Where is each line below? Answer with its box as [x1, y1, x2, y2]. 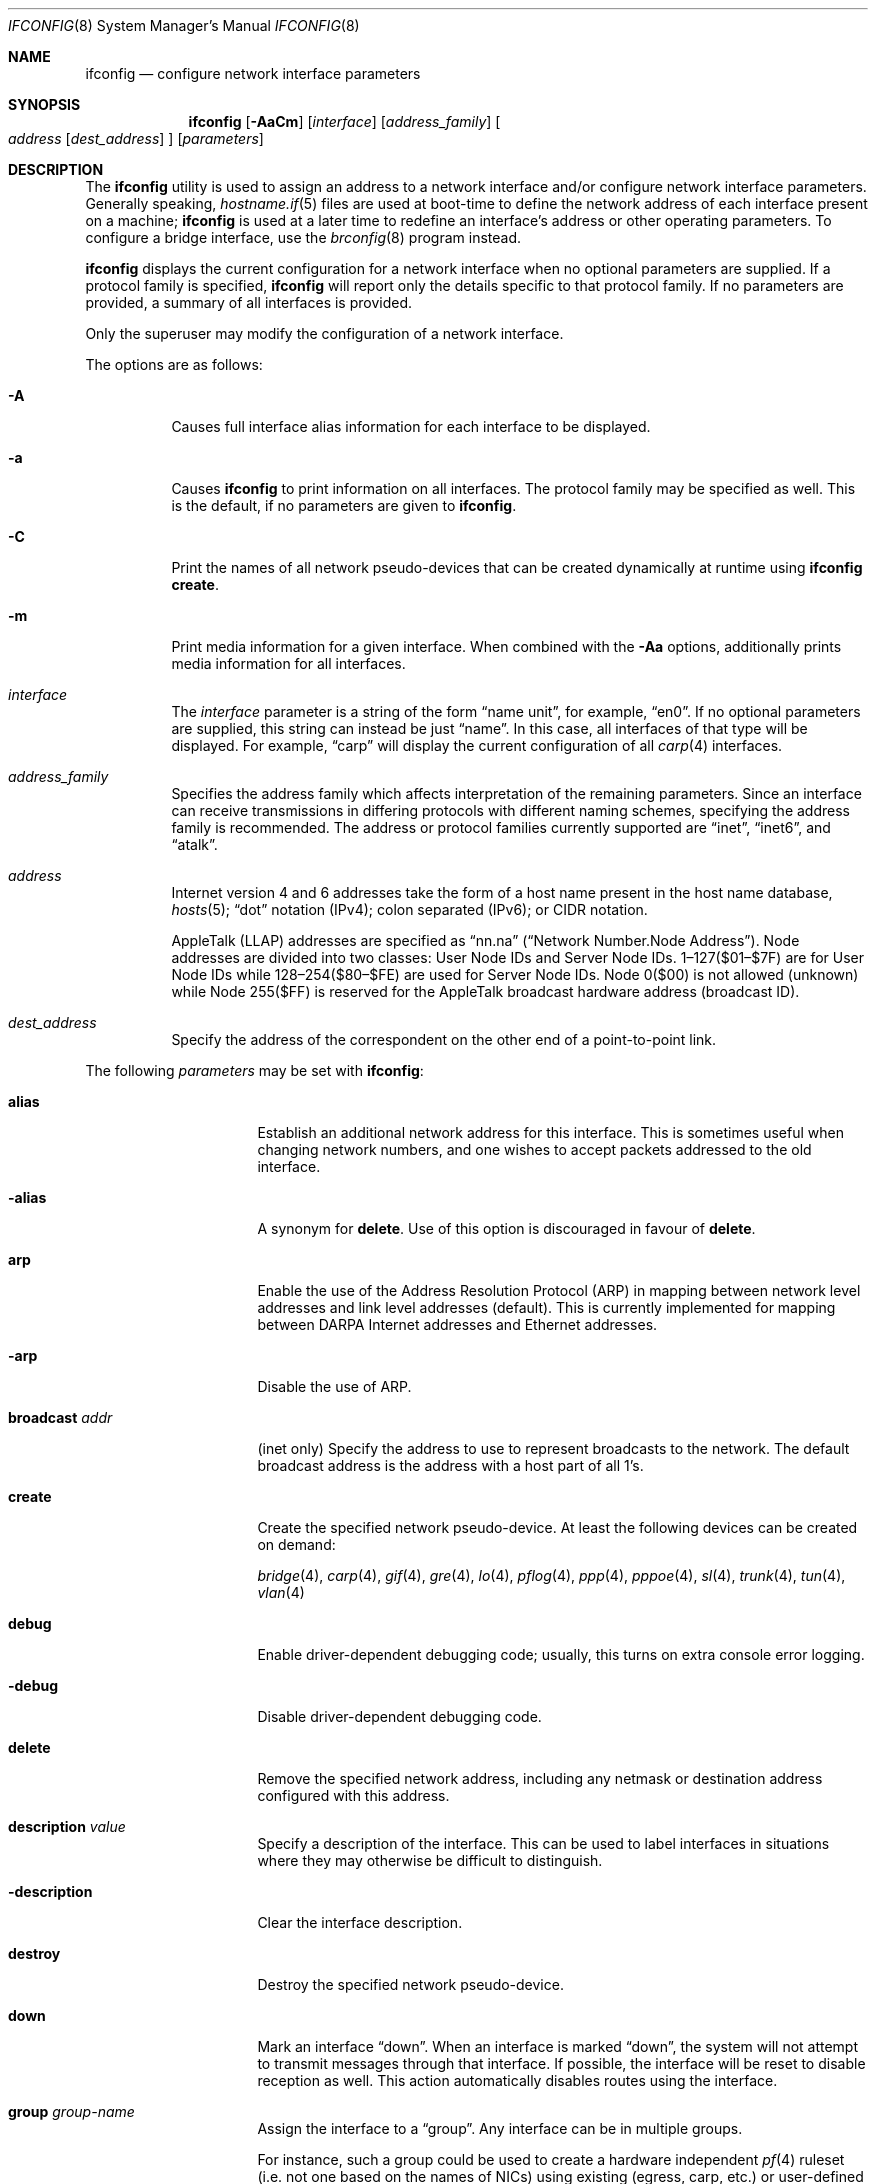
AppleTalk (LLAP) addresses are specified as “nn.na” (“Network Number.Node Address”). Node [171, 932, 800, 949]
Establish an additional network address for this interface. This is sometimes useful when [257, 1124, 844, 1141]
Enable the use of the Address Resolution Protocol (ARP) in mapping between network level [257, 1282, 861, 1299]
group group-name [8, 2103, 135, 2120]
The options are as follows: [85, 356, 263, 373]
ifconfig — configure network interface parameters [85, 65, 421, 82]
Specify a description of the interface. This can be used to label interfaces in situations [257, 1835, 830, 1852]
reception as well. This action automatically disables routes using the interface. [257, 2072, 778, 2089]
